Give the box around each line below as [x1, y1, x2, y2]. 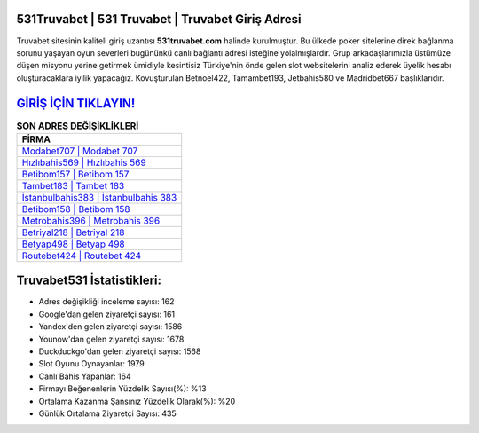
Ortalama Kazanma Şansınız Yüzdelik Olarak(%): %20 [38, 396, 236, 406]
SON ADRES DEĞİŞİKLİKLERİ [16, 120, 139, 132]
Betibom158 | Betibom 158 [21, 202, 130, 215]
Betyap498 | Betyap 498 [21, 238, 125, 250]
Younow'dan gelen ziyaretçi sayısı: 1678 [38, 334, 185, 344]
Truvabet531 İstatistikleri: [16, 273, 162, 288]
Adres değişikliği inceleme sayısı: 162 [38, 296, 175, 307]
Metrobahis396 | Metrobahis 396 [21, 214, 161, 226]
